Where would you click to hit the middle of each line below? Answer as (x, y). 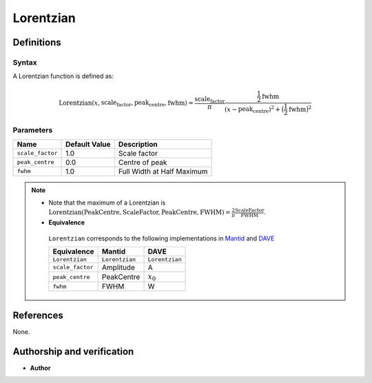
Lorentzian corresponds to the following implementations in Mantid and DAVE (162, 238)
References (38, 315)
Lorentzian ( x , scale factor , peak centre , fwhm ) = (126, 103)
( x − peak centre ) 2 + (252, 109)
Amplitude (118, 267)
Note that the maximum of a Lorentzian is (107, 203)
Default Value (88, 144)
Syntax (25, 62)
